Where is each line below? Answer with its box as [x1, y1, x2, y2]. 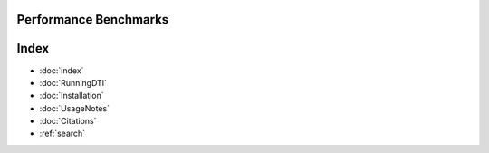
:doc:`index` [39, 64, 84, 76]
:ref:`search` [39, 128, 86, 139]
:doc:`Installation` [39, 91, 104, 101]
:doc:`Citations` [39, 116, 97, 127]
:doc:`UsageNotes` [39, 102, 110, 113]
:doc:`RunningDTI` [39, 77, 108, 88]
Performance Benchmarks [16, 12, 169, 27]
